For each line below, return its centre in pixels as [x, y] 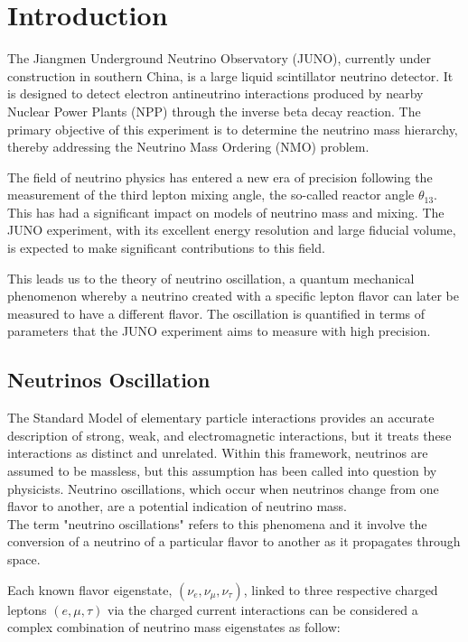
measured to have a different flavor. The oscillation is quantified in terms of [216, 313]
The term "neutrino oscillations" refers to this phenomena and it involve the [217, 523]
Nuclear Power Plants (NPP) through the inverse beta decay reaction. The [214, 111]
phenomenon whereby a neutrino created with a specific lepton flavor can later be [233, 296]
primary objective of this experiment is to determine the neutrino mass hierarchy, [233, 129]
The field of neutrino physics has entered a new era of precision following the [220, 177]
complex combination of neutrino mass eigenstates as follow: [174, 627]
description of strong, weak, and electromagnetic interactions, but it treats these [229, 435]
